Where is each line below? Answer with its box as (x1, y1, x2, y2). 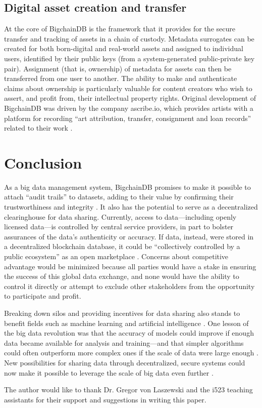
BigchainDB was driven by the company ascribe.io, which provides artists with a (4, 102, 253, 113)
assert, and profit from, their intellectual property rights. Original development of (4, 93, 256, 103)
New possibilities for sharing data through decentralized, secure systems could (4, 357, 245, 368)
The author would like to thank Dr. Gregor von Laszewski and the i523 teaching (4, 384, 253, 395)
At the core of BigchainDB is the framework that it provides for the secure (4, 23, 235, 34)
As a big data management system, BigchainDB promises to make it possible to (4, 181, 251, 192)
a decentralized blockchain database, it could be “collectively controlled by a (4, 241, 240, 252)
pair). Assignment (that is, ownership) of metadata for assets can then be (4, 63, 232, 73)
